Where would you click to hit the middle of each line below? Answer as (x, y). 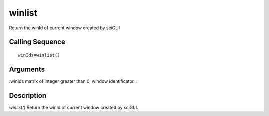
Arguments (27, 69)
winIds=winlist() (39, 55)
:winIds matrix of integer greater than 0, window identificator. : (73, 81)
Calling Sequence (37, 42)
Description (28, 95)
